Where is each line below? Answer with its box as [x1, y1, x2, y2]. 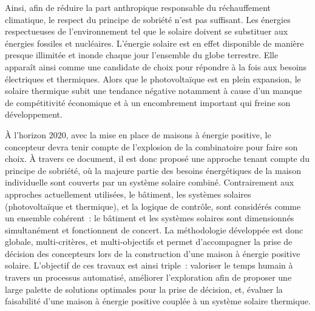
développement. [5, 108, 63, 121]
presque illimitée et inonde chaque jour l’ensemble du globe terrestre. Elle [5, 48, 279, 61]
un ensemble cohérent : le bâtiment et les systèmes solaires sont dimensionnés [5, 212, 294, 224]
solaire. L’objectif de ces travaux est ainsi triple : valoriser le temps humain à [5, 259, 293, 272]
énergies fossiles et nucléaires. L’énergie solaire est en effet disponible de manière [5, 36, 304, 49]
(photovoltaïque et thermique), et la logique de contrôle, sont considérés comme [5, 199, 301, 212]
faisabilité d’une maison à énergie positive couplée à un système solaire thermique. [5, 295, 311, 307]
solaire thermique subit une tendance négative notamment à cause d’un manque [5, 84, 302, 97]
